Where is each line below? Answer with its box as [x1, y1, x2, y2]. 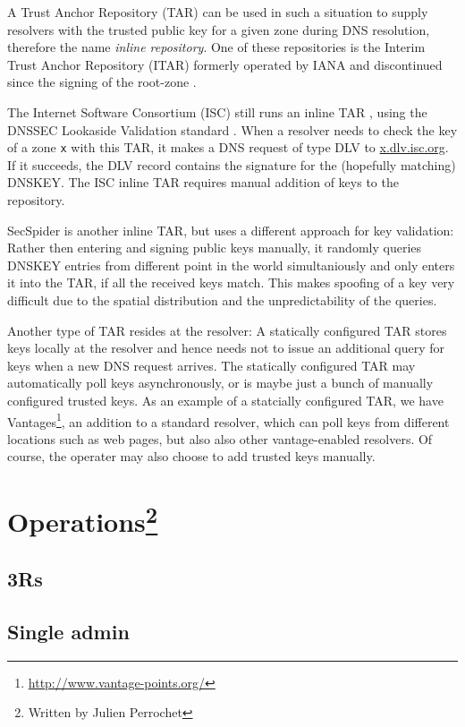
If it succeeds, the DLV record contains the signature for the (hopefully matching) [7, 155, 456, 174]
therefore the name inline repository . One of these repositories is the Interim [7, 38, 426, 56]
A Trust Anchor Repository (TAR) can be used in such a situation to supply [7, 3, 428, 21]
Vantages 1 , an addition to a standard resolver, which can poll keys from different [7, 409, 450, 431]
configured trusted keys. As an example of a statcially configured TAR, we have [7, 390, 444, 409]
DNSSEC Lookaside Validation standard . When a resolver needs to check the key [7, 120, 458, 139]
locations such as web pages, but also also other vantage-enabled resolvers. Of [7, 429, 433, 448]
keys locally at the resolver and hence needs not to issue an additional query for [7, 338, 444, 357]
